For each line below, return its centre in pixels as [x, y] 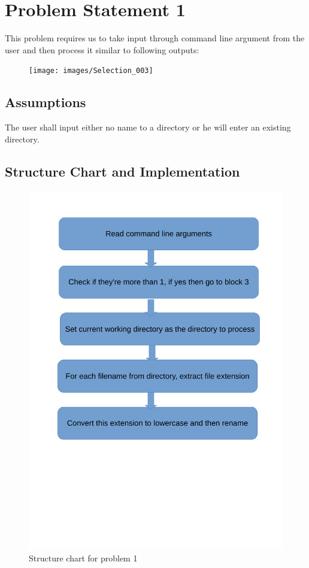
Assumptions [46, 102]
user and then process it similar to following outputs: [102, 49]
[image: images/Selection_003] [91, 71]
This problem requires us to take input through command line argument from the [155, 38]
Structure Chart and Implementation [122, 171]
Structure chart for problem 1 [83, 558]
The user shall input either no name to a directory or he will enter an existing [148, 127]
